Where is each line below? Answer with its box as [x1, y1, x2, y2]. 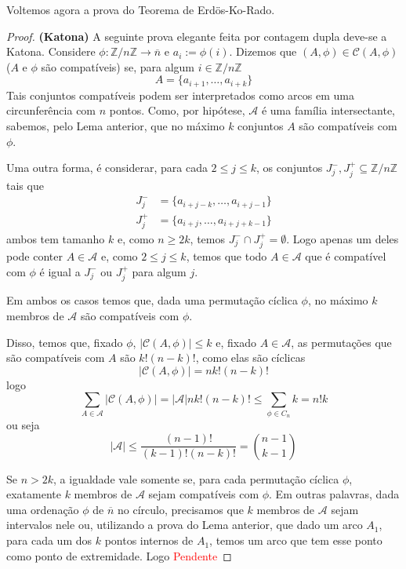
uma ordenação [6, 501, 79, 517]
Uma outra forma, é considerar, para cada [6, 159, 208, 176]
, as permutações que [291, 334, 392, 350]
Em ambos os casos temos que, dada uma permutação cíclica [6, 292, 298, 308]
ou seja [6, 417, 40, 433]
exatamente [6, 486, 61, 502]
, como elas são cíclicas [195, 349, 306, 366]
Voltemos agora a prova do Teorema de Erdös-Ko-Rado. [6, 2, 275, 17]
